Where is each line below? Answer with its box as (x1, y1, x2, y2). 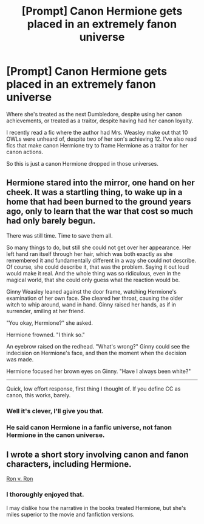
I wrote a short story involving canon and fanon (6, 449, 189, 459)
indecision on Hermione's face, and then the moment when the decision (6, 349, 186, 356)
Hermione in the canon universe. (6, 431, 105, 439)
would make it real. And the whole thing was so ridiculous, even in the (6, 269, 181, 277)
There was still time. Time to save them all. (6, 232, 113, 239)
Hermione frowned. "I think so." (6, 331, 85, 338)
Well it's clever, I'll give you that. (6, 406, 104, 415)
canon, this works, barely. (6, 391, 71, 398)
